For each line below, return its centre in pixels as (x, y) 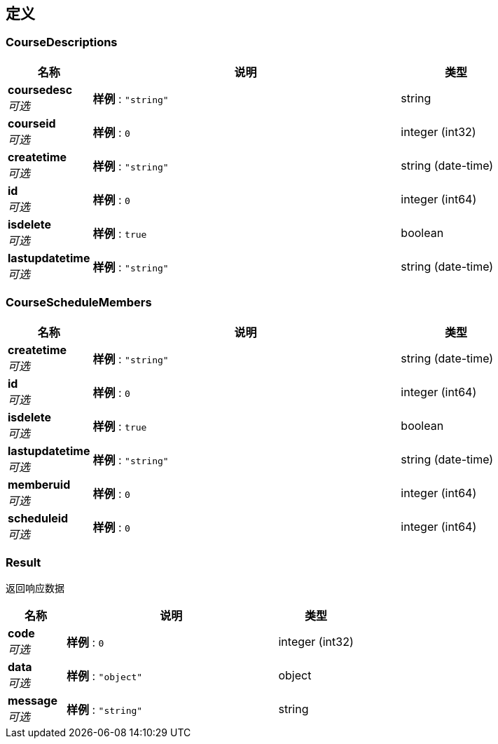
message (33, 701)
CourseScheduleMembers (79, 303)
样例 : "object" (104, 676)
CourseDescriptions (62, 42)
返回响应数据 (35, 588)
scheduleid (38, 518)
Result (23, 562)
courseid (32, 123)
